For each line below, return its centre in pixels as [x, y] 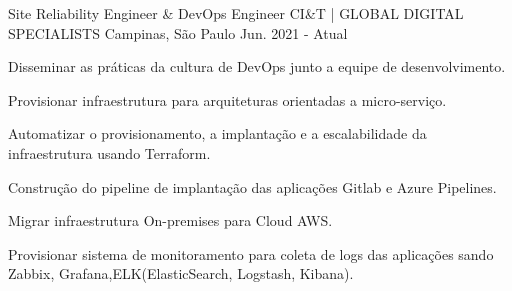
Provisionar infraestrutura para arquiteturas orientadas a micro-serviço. [227, 99]
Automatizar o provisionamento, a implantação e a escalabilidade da [217, 133]
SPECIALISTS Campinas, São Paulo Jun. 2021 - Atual [178, 32]
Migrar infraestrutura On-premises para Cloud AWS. [170, 220]
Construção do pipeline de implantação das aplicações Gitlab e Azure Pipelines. [252, 186]
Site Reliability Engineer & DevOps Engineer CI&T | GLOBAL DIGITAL [236, 13]
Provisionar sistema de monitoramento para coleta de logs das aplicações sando [251, 253]
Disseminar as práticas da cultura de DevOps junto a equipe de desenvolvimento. [257, 66]
